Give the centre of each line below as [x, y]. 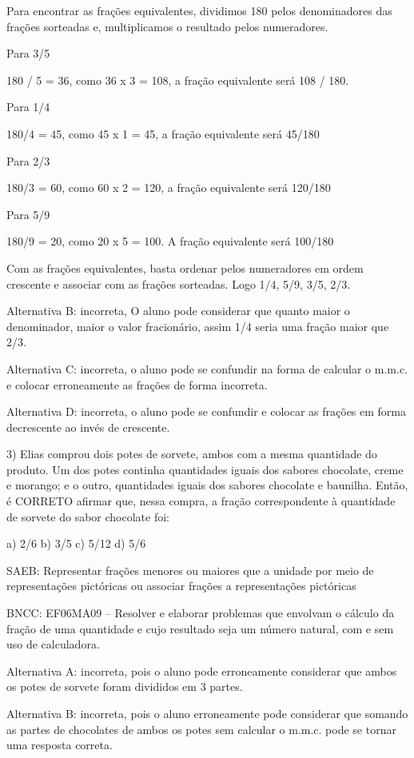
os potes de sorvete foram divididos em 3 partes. [125, 686]
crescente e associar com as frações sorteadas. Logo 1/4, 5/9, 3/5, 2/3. [179, 283]
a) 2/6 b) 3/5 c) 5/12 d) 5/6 [76, 543]
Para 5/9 [28, 214]
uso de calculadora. [53, 644]
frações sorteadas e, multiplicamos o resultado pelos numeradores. [167, 26]
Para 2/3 [28, 160]
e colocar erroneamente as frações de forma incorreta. [137, 384]
